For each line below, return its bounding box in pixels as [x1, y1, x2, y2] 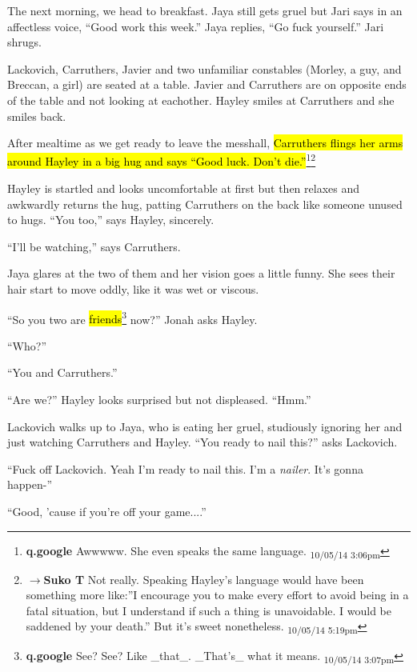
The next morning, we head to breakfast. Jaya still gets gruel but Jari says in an [7, 2, 403, 18]
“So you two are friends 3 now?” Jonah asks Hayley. [7, 308, 258, 327]
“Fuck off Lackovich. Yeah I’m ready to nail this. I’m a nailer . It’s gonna [7, 460, 363, 477]
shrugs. [7, 34, 42, 50]
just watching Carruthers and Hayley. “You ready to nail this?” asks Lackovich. [7, 434, 398, 450]
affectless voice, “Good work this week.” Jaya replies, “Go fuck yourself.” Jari [7, 18, 384, 34]
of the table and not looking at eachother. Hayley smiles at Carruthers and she [7, 91, 395, 108]
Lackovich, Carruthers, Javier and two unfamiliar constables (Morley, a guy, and [7, 60, 402, 77]
